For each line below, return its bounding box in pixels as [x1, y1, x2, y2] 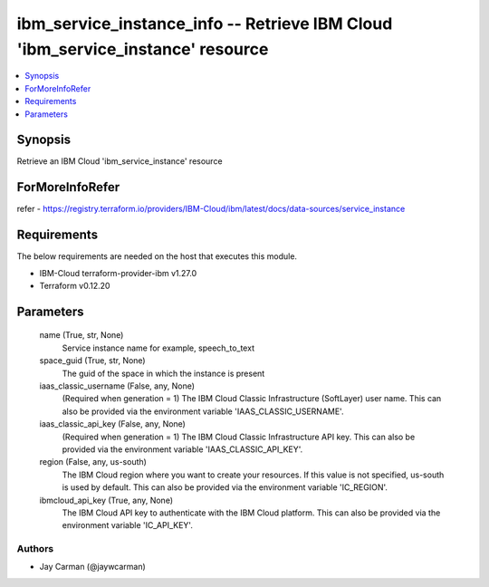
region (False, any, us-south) [39, 457, 147, 467]
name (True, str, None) [39, 330, 124, 341]
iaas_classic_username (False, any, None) [39, 380, 195, 391]
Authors [16, 543, 54, 555]
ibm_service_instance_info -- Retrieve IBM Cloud [16, 14, 393, 34]
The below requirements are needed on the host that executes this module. [16, 251, 298, 262]
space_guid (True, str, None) [39, 355, 146, 366]
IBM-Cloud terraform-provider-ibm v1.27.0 [39, 267, 197, 278]
